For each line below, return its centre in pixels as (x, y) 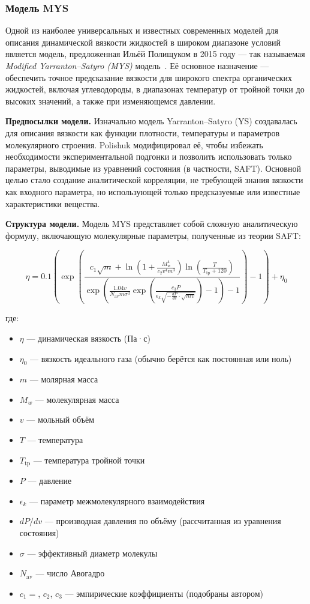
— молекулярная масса (77, 399)
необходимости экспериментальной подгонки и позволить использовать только (149, 156)
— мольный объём (61, 419)
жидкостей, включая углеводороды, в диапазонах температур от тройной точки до (155, 89)
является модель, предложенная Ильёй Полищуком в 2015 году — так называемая (155, 54)
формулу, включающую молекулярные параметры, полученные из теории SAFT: (153, 235)
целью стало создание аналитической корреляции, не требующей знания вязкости (154, 180)
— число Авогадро (70, 573)
